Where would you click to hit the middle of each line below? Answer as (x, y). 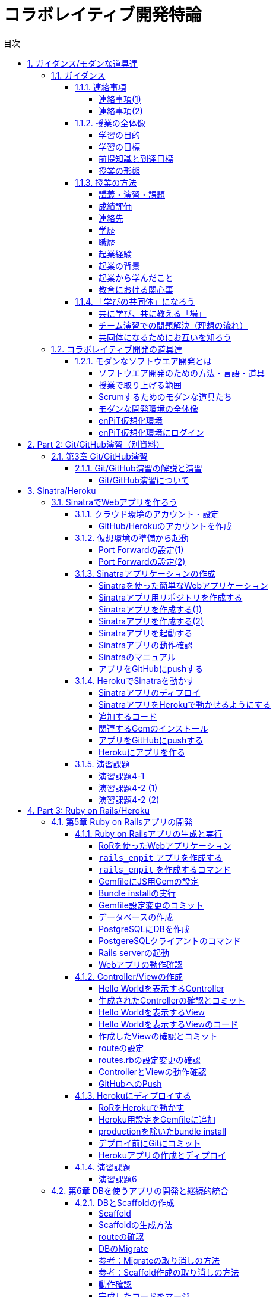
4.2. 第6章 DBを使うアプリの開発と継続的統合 (140, 1190)
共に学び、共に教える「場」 (153, 313)
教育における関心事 (136, 289)
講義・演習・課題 (132, 194)
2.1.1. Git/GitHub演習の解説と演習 (139, 468)
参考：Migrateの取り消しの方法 (159, 1260)
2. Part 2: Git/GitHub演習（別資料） (96, 444)
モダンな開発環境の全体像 (148, 408)
